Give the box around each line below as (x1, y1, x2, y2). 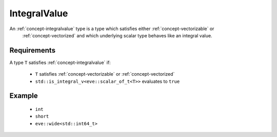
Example (9, 92, 38, 100)
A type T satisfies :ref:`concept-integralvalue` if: (9, 59, 111, 65)
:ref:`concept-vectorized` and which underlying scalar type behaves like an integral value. (22, 32, 212, 38)
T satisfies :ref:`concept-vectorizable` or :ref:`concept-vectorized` (35, 71, 175, 77)
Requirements (9, 46, 56, 55)
